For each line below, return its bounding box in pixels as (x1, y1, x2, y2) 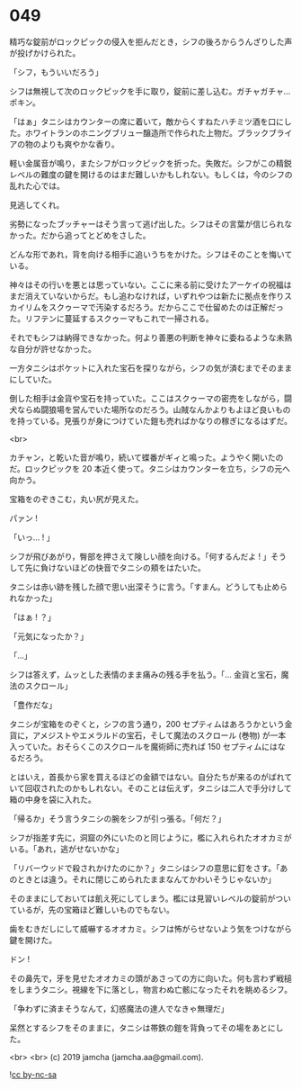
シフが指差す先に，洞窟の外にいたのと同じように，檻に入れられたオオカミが (9, 832, 292, 842)
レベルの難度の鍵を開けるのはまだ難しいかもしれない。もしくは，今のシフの (9, 168, 293, 180)
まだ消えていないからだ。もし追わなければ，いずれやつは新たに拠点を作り (9, 290, 285, 301)
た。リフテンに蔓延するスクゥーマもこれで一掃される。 (9, 312, 214, 324)
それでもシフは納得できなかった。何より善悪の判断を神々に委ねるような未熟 (9, 332, 293, 343)
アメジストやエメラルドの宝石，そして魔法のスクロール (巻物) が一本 (32, 730, 287, 741)
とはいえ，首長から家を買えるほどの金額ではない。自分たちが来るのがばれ (9, 771, 285, 782)
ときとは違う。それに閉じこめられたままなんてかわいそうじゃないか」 (16, 874, 277, 885)
